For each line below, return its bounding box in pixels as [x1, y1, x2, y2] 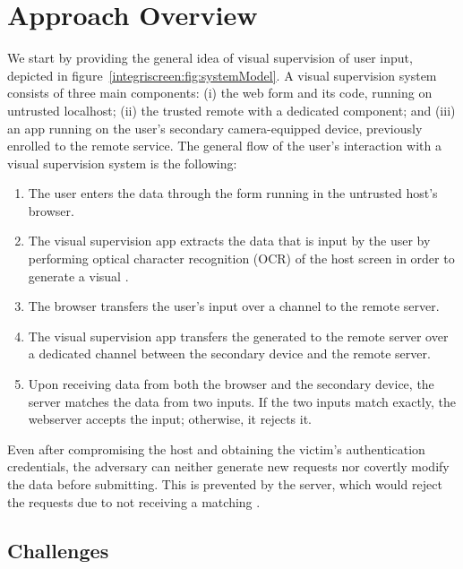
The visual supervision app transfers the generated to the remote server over [28, 326, 449, 345]
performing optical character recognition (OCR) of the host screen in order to [28, 249, 455, 268]
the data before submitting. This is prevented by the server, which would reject [7, 475, 442, 493]
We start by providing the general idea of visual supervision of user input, [7, 48, 413, 67]
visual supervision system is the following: [7, 153, 237, 172]
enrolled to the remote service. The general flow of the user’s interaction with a [7, 136, 442, 155]
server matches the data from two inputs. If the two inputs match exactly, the [28, 392, 456, 410]
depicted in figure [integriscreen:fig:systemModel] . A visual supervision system [7, 65, 437, 84]
